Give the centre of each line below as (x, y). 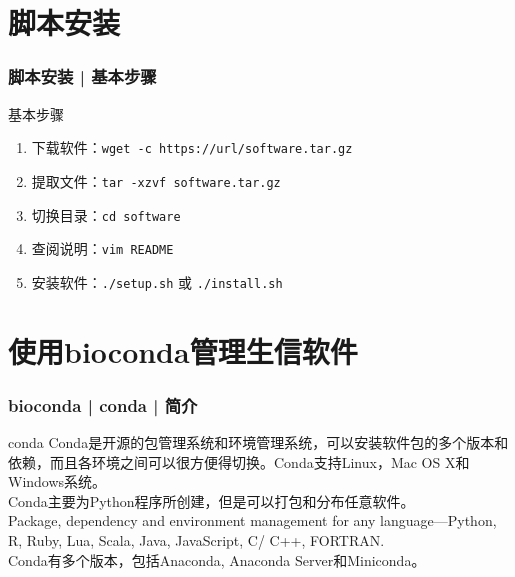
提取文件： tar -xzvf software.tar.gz (156, 180)
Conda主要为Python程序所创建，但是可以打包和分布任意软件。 (211, 500)
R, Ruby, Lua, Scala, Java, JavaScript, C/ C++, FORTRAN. (196, 540)
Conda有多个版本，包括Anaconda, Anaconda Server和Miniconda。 (217, 559)
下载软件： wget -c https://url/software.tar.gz (192, 147)
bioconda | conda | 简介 (103, 404)
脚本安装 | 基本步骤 (82, 76)
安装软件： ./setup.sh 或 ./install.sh (157, 281)
